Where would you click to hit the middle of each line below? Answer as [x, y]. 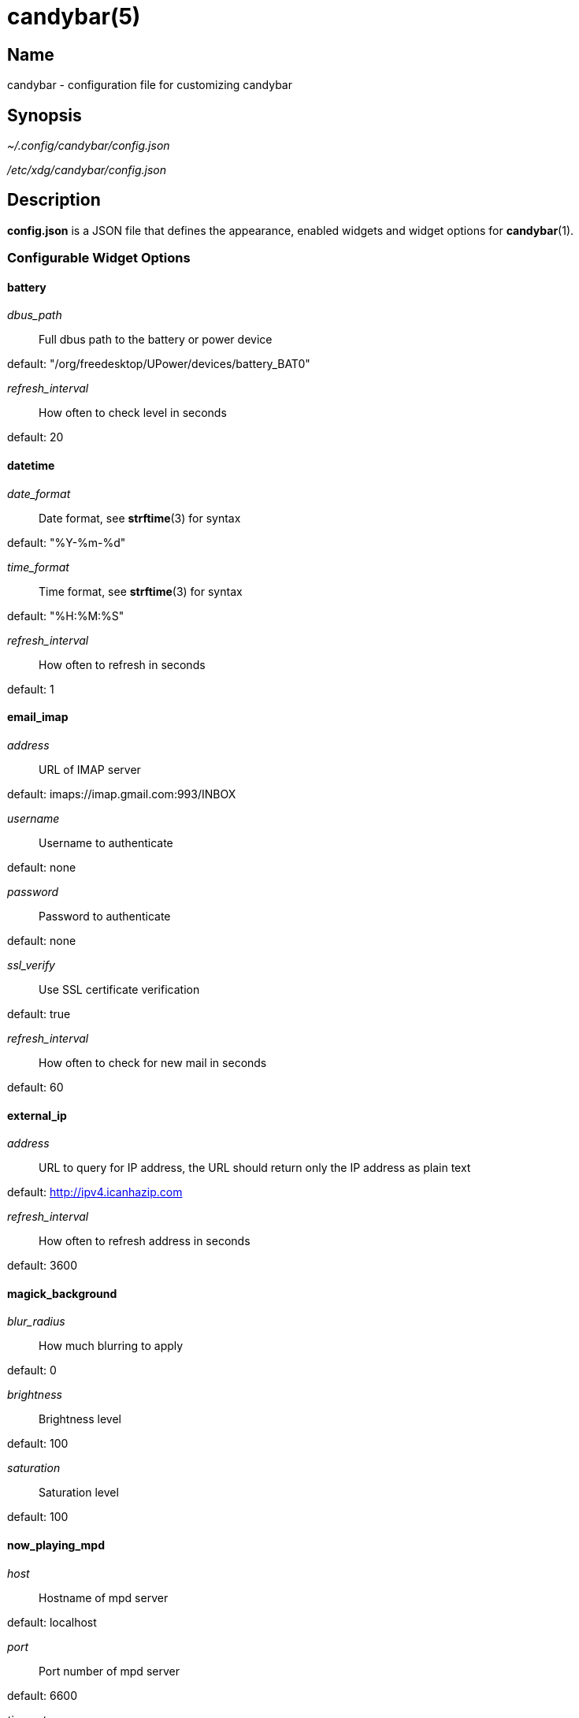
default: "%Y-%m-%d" [67, 542]
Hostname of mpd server [104, 1597]
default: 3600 [42, 1266]
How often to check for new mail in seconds [153, 1062]
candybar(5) [74, 17]
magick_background [62, 1293]
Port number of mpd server [109, 1671]
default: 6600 [43, 1695]
